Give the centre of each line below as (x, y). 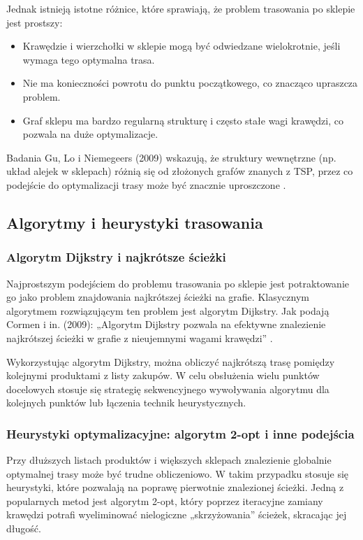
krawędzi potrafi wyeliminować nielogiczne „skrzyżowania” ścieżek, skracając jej (177, 514)
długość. (24, 528)
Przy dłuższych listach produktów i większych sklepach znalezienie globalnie (169, 460)
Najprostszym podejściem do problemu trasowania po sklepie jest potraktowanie (178, 283)
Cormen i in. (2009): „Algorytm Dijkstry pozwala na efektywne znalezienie (166, 324)
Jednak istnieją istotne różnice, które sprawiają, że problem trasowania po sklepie (181, 8)
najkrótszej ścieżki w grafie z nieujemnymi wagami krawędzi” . (140, 337)
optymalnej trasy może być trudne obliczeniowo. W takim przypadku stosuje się (178, 473)
